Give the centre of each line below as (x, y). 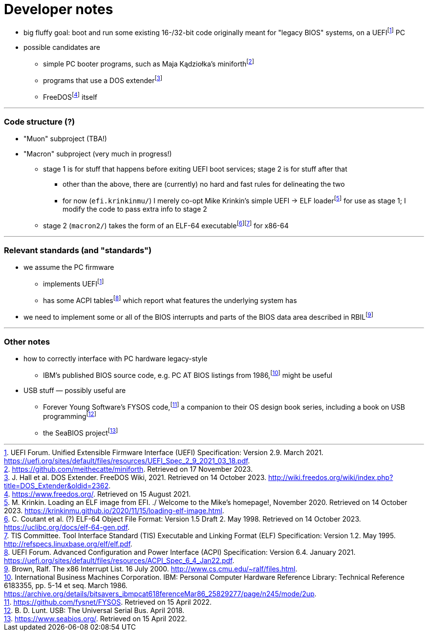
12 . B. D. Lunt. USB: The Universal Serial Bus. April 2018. (94, 610)
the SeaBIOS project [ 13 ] (81, 432)
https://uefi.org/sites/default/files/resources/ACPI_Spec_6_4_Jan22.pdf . (119, 560)
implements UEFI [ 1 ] (74, 283)
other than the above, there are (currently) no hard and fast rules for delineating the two (204, 184)
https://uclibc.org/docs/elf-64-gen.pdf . (67, 527)
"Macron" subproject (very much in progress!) (98, 154)
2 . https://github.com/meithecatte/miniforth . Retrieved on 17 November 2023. (128, 469)
